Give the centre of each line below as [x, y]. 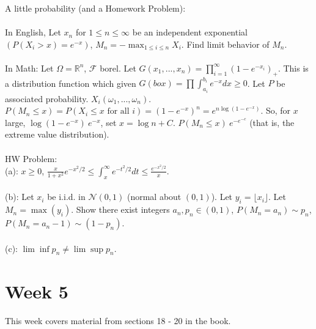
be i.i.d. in [66, 197]
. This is [293, 68]
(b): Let [20, 197]
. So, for [276, 110]
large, [15, 122]
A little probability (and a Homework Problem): [95, 8]
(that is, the [272, 122]
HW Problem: [31, 158]
